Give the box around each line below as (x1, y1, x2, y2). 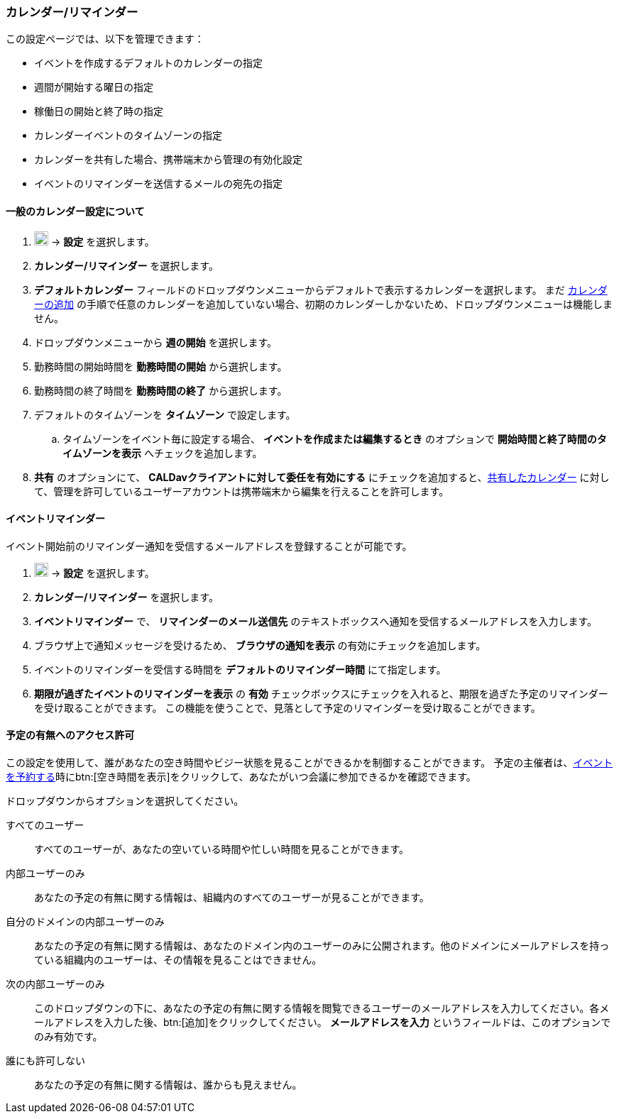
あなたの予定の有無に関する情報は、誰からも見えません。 (34, 1079, 302, 1091)
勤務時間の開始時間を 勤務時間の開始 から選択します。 (34, 360, 287, 373)
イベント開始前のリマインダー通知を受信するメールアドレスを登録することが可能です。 (6, 539, 412, 552)
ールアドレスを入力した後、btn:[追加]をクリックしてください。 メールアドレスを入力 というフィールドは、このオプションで (34, 1016, 611, 1029)
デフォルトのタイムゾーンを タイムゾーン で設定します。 (34, 408, 296, 421)
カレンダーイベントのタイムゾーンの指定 (34, 129, 223, 142)
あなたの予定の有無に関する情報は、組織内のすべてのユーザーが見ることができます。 (34, 891, 429, 904)
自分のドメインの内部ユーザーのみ (6, 915, 165, 928)
